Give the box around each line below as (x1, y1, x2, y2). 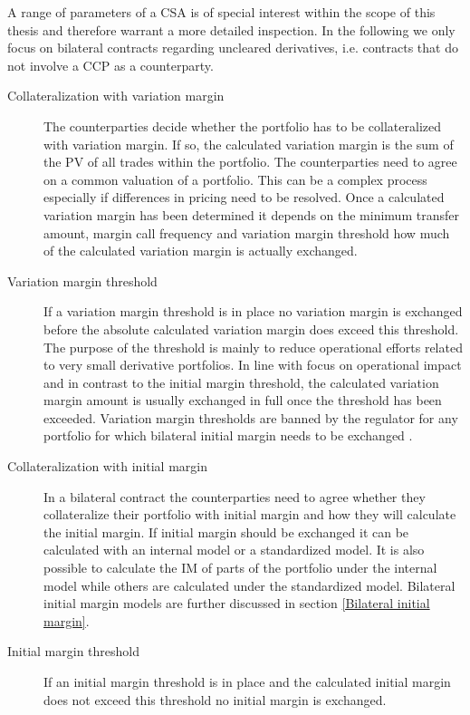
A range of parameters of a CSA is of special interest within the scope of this (7, 3, 436, 21)
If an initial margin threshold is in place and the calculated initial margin (43, 672, 451, 691)
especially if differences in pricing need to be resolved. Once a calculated (43, 188, 445, 207)
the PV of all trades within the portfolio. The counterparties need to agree (43, 152, 457, 171)
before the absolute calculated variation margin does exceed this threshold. (43, 319, 459, 338)
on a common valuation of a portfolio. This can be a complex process (43, 169, 427, 188)
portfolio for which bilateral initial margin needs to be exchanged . (43, 426, 413, 445)
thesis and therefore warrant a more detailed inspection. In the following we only (7, 20, 456, 39)
